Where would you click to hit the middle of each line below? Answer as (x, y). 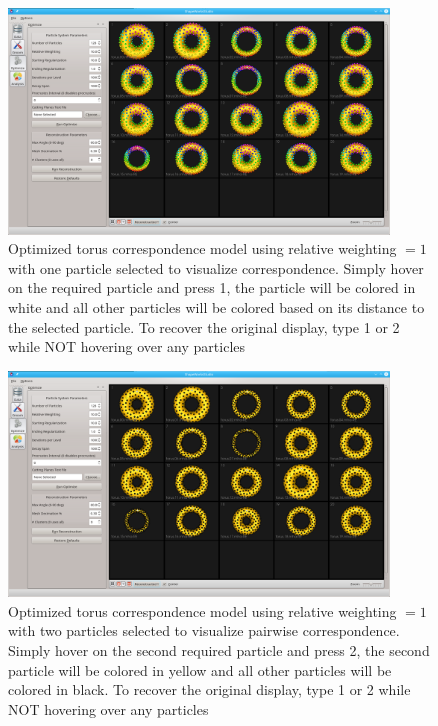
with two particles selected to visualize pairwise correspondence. (204, 630)
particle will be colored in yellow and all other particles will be (200, 669)
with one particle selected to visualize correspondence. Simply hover (216, 267)
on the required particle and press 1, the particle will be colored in (212, 287)
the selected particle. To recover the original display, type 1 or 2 (204, 326)
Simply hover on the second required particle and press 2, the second (219, 650)
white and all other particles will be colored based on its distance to (216, 306)
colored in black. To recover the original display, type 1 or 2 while (209, 689)
